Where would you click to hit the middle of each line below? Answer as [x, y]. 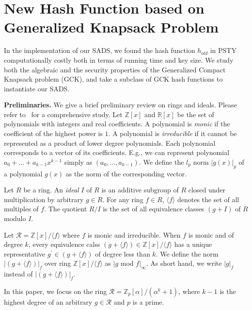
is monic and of [211, 234]
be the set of [196, 114]
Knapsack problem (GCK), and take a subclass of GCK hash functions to [113, 79]
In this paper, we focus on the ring [55, 291]
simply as [78, 162]
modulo [15, 218]
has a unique [193, 244]
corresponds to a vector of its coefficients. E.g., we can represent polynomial [117, 152]
